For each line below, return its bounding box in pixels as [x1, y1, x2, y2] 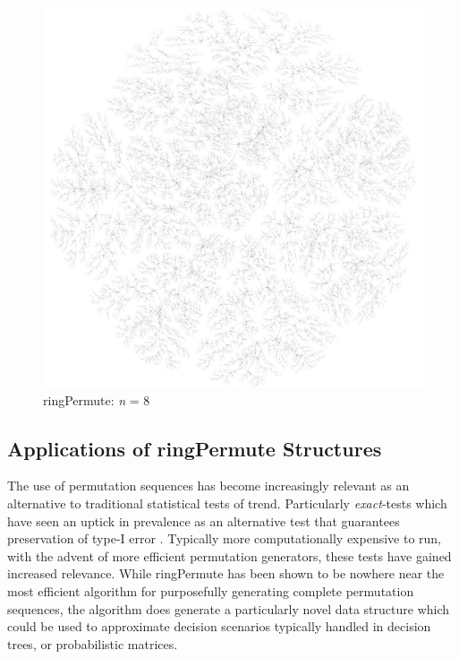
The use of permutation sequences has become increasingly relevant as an [7, 476, 410, 495]
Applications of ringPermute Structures [7, 434, 382, 462]
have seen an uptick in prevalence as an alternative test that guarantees [7, 511, 400, 530]
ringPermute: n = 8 [43, 390, 150, 409]
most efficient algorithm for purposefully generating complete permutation [7, 581, 414, 600]
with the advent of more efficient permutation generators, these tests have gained [7, 546, 452, 565]
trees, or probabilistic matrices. [7, 634, 178, 653]
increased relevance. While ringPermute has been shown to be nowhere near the [7, 564, 445, 583]
